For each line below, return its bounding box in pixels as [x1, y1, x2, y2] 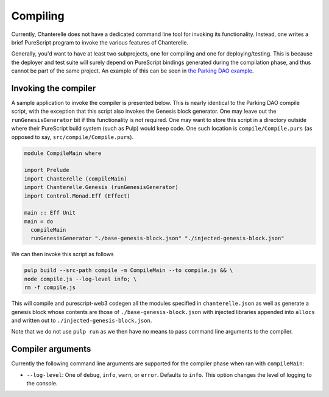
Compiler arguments [11, 344, 91, 354]
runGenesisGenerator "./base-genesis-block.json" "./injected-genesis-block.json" [30, 235, 285, 242]
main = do [24, 218, 54, 225]
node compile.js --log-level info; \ [24, 275, 137, 282]
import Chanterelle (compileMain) [24, 175, 127, 182]
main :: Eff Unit [24, 209, 76, 216]
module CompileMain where [24, 149, 102, 157]
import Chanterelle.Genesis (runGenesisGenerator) [24, 184, 179, 191]
